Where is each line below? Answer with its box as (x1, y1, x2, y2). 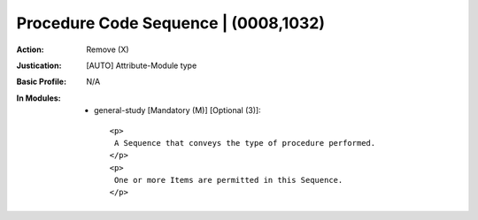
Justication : (16, 60, 62, 71)
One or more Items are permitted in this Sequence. (113, 175, 343, 186)
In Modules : (16, 93, 61, 103)
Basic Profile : (16, 76, 66, 87)
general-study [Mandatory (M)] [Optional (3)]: (94, 105, 261, 116)
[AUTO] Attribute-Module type (86, 60, 197, 71)
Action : (16, 44, 44, 55)
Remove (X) (86, 44, 129, 55)
